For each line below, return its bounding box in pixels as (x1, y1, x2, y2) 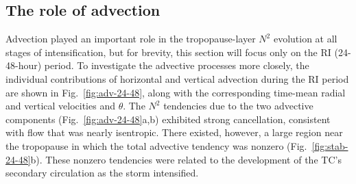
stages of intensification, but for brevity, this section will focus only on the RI (5, 44, 331, 59)
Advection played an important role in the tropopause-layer (5, 31, 256, 46)
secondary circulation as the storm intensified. (5, 166, 199, 180)
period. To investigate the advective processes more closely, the (44, 58, 309, 73)
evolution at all (273, 31, 337, 46)
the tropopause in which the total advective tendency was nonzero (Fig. (5, 138, 307, 153)
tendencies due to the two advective (163, 98, 313, 113)
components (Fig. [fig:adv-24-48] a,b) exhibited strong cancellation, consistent (5, 111, 331, 126)
